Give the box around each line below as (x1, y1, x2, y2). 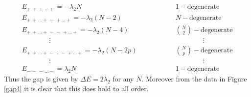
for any (113, 73, 134, 83)
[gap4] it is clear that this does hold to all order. (4, 83, 149, 93)
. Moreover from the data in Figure (141, 73, 247, 83)
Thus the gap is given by (4, 73, 78, 83)
